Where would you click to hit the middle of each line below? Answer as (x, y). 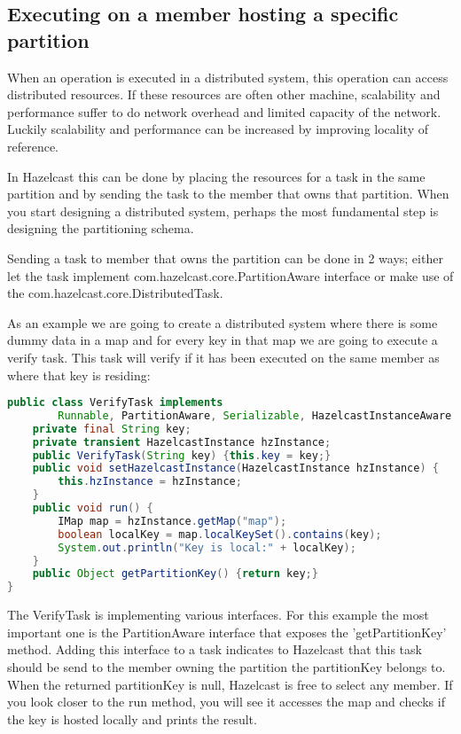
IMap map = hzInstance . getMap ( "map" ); (172, 521)
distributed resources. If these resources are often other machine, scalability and (224, 94)
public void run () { (93, 508)
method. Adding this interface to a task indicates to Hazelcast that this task (215, 649)
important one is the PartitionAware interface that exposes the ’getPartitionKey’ (227, 632)
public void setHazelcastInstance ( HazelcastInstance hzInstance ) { (235, 469)
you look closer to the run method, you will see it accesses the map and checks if (226, 702)
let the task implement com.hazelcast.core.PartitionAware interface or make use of (230, 275)
